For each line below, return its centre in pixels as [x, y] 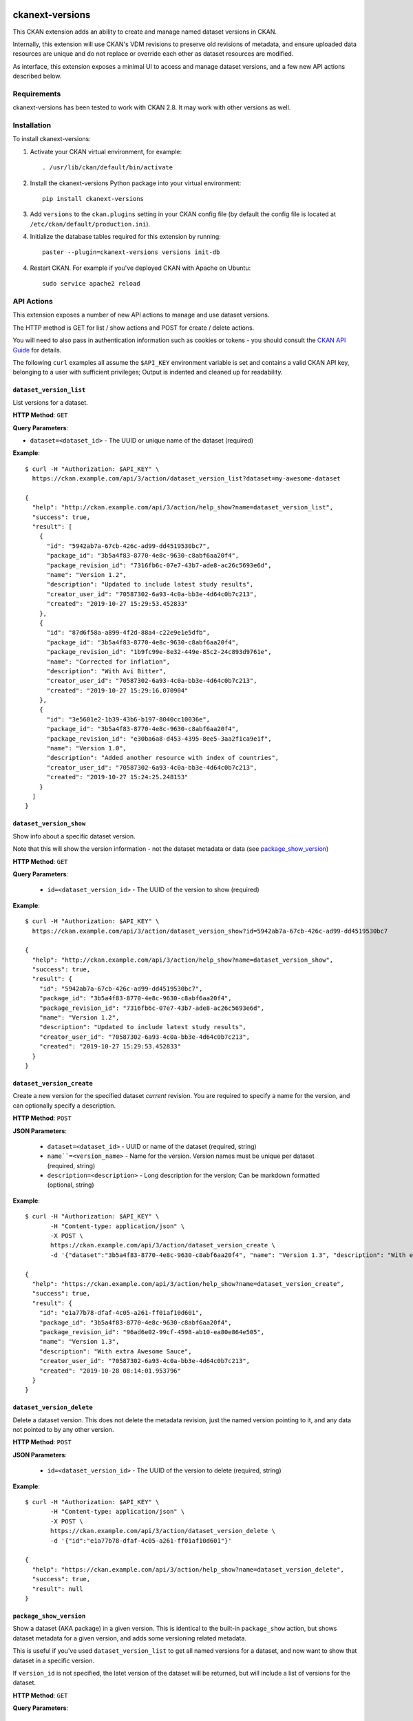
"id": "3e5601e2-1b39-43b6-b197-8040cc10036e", [128, 719]
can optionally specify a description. [64, 1106]
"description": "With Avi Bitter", [106, 671]
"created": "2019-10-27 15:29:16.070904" [117, 690]
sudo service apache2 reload [91, 284]
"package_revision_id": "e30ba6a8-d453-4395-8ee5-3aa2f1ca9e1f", [159, 739]
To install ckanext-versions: [52, 139]
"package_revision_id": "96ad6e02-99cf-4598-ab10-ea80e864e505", [152, 1332]
